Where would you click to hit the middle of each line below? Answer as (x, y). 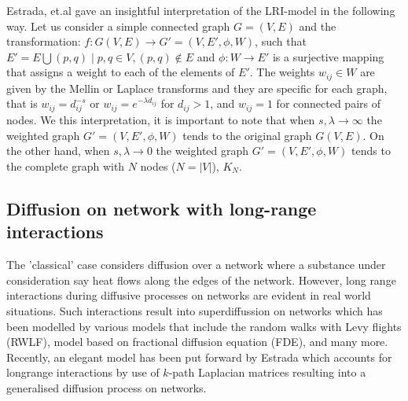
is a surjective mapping (328, 56)
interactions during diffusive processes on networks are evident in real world (189, 295)
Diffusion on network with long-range (162, 208)
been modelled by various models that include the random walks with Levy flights (204, 326)
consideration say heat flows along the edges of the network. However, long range (201, 280)
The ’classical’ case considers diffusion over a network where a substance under (196, 265)
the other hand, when (58, 151)
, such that (281, 41)
